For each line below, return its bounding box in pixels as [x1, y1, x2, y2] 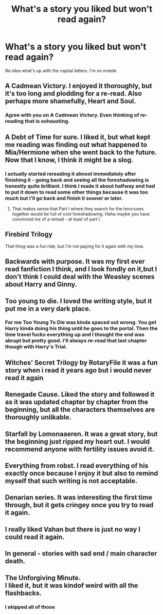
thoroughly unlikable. [5, 413, 72, 421]
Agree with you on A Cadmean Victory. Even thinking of [5, 112, 140, 119]
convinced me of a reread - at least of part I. [12, 216, 101, 222]
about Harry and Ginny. [5, 280, 77, 289]
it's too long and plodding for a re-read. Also [5, 89, 142, 98]
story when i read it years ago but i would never [5, 366, 152, 374]
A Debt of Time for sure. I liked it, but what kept [5, 133, 151, 141]
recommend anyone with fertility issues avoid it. [5, 445, 155, 453]
